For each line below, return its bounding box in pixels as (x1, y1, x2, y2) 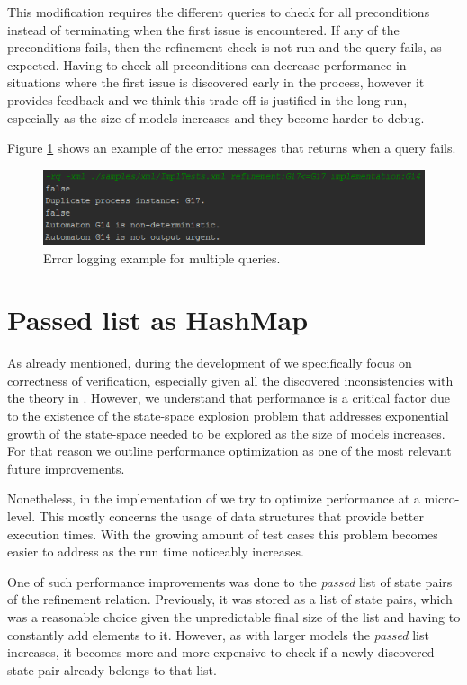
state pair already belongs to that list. (7, 660, 217, 679)
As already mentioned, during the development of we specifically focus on (7, 353, 412, 372)
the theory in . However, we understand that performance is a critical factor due (7, 388, 450, 407)
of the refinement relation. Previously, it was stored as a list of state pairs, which (7, 590, 453, 609)
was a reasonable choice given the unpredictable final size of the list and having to (7, 607, 461, 626)
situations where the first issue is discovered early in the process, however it (7, 73, 425, 92)
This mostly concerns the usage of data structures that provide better (39, 506, 425, 525)
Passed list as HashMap (7, 301, 309, 338)
